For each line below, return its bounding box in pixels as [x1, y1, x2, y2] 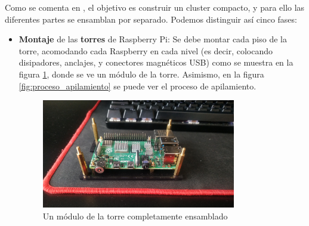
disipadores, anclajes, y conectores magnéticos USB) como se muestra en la [18, 56, 293, 69]
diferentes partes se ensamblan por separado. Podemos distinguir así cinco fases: [5, 13, 297, 25]
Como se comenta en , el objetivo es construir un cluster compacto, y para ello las [5, 1, 305, 13]
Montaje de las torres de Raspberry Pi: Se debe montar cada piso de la [18, 33, 287, 45]
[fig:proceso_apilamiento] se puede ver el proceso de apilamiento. [18, 79, 257, 92]
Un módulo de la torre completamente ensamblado [42, 209, 228, 222]
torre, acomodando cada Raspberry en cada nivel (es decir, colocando [18, 44, 273, 57]
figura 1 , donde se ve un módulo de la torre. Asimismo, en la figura [18, 67, 264, 80]
